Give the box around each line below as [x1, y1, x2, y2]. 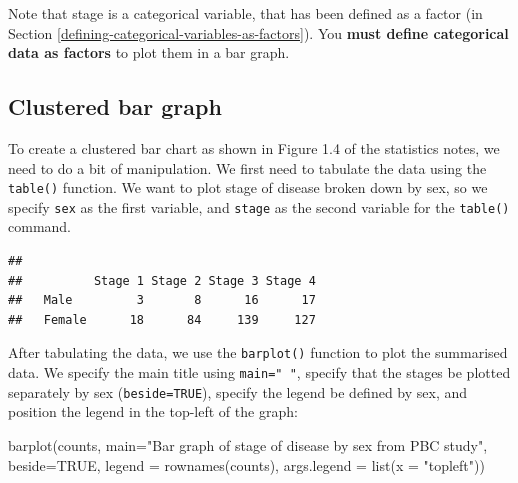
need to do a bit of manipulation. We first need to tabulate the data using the [8, 157, 487, 178]
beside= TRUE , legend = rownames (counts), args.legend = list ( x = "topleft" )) [8, 454, 485, 475]
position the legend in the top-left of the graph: [8, 401, 298, 422]
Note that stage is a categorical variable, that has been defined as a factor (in [8, 3, 483, 23]
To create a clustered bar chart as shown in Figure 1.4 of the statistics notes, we [8, 137, 500, 158]
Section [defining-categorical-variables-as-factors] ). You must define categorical [8, 22, 509, 43]
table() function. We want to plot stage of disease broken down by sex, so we [8, 177, 488, 198]
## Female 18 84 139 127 [8, 312, 316, 327]
